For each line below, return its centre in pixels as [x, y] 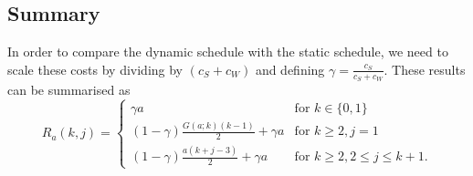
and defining [290, 69]
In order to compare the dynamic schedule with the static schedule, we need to [228, 52]
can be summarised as [69, 90]
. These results [425, 69]
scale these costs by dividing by [95, 69]
